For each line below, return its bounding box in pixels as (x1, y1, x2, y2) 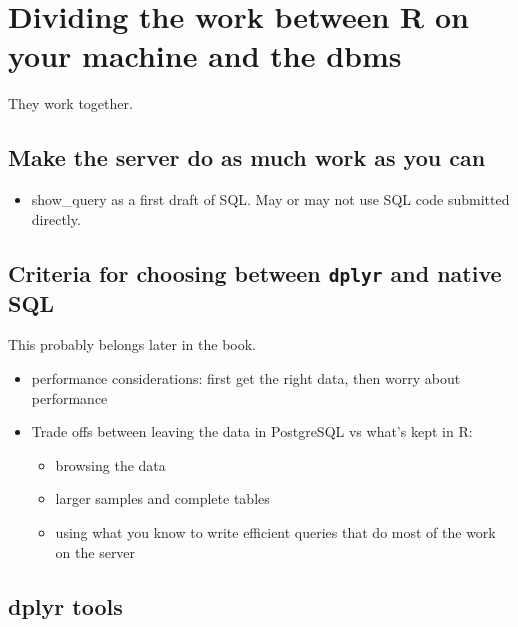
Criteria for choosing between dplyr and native (8, 257, 502, 288)
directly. (31, 208, 81, 229)
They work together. (8, 93, 133, 114)
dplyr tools (8, 590, 123, 621)
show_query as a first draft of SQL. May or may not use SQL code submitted (31, 189, 510, 210)
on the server (55, 541, 136, 562)
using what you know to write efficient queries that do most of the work (55, 522, 496, 543)
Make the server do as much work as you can (8, 142, 486, 173)
